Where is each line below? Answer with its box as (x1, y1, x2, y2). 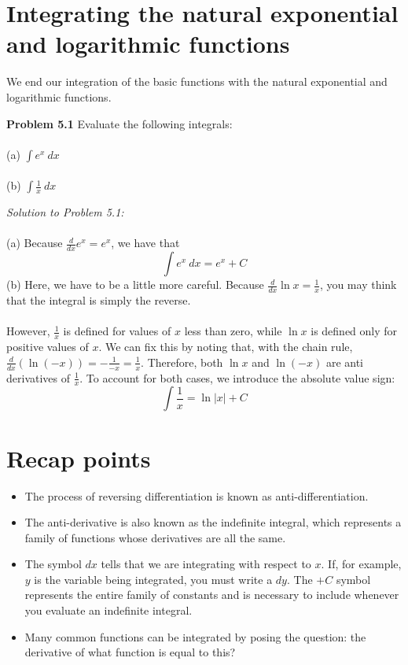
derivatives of (6, 369, 71, 386)
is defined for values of (63, 323, 171, 339)
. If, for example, (321, 556, 402, 572)
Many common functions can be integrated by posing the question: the (24, 628, 366, 645)
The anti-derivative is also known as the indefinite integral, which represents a (24, 514, 402, 530)
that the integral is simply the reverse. (6, 292, 191, 308)
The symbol (24, 556, 82, 572)
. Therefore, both (141, 353, 223, 370)
